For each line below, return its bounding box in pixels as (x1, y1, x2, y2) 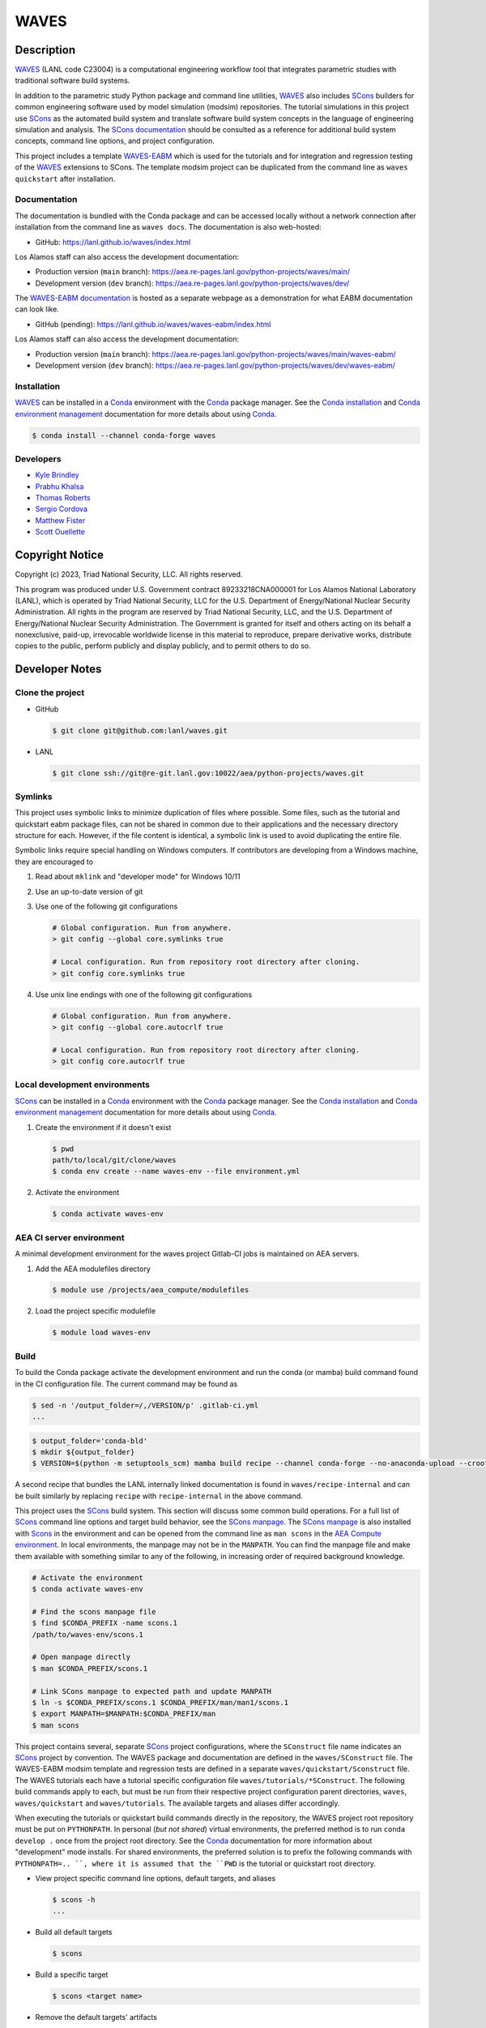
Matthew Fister (35, 515, 86, 525)
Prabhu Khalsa (35, 481, 84, 491)
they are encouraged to (15, 857, 93, 866)
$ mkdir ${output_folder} (32, 1447, 135, 1456)
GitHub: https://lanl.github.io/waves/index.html (35, 237, 191, 247)
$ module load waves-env (52, 1328, 151, 1338)
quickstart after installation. (15, 174, 116, 183)
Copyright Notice (15, 548, 104, 562)
